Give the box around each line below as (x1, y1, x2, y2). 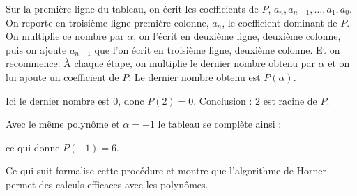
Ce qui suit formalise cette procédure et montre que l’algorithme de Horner (6, 163, 327, 178)
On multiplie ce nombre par (6, 29, 124, 43)
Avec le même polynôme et (6, 116, 120, 131)
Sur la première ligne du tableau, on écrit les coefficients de (6, 1, 259, 15)
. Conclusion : (193, 93, 252, 107)
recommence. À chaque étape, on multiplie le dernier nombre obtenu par (6, 56, 315, 70)
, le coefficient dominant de (222, 15, 337, 29)
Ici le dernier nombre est (6, 93, 110, 107)
